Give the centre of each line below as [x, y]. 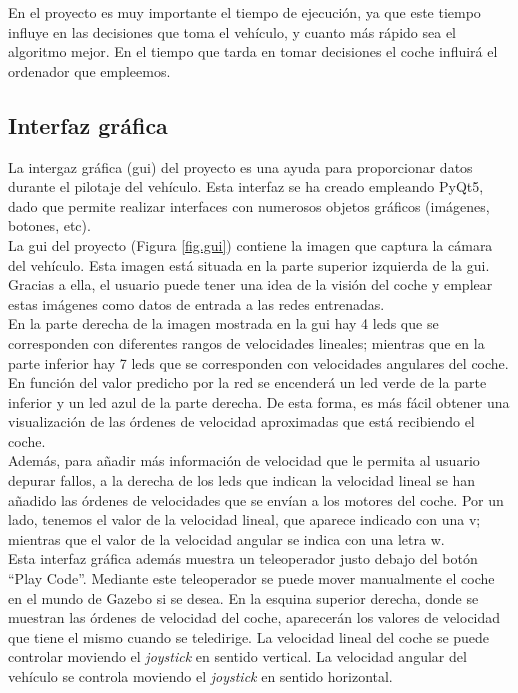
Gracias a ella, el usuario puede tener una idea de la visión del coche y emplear [250, 284]
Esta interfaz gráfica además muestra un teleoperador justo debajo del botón [243, 558]
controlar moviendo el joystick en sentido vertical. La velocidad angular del [237, 656]
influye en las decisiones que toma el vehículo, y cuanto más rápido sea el [232, 31]
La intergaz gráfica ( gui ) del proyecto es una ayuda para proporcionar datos [240, 166]
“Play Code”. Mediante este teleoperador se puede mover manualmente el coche [251, 578]
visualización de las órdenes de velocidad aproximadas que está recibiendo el [241, 421]
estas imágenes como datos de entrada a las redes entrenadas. [196, 303]
